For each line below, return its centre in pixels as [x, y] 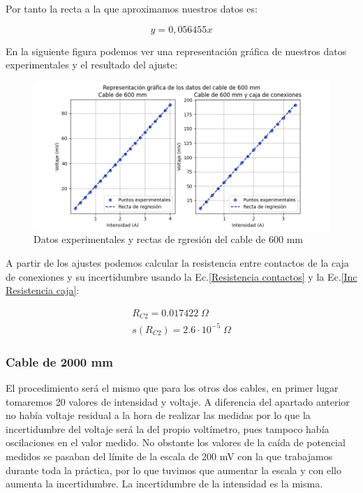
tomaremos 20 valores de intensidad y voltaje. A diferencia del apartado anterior [178, 401]
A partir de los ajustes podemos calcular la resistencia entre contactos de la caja [177, 262]
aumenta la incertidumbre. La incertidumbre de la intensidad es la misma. [164, 484]
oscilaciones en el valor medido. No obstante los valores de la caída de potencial [176, 442]
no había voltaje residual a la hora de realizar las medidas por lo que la [158, 415]
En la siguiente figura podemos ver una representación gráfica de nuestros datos [176, 51]
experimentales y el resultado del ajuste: [92, 65]
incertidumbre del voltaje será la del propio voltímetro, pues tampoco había [168, 428]
